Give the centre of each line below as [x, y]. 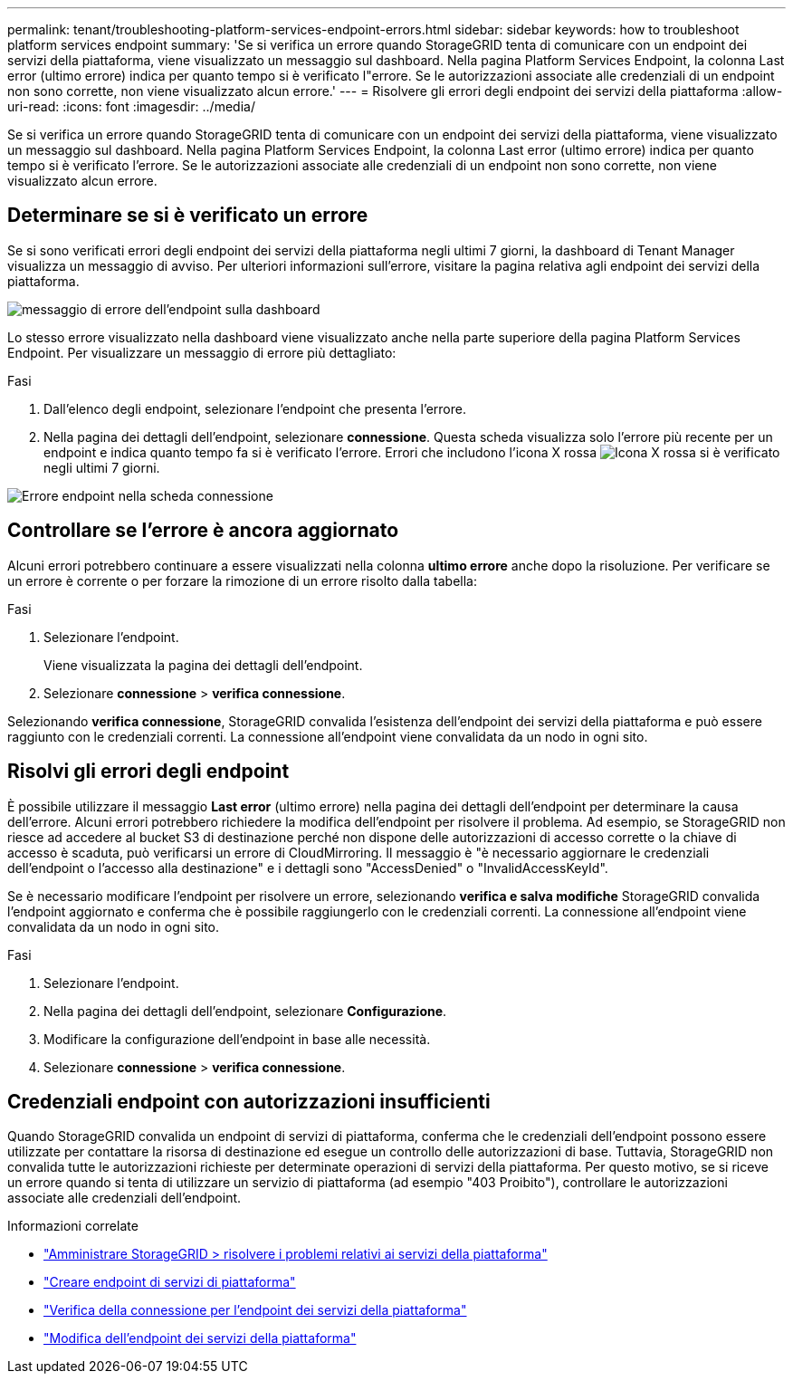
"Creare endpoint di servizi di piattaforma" [170, 1282]
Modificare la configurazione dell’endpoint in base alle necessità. [237, 1039]
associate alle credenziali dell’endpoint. [124, 1198]
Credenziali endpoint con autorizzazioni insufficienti [249, 1101]
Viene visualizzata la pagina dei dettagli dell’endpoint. [203, 665]
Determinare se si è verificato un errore [188, 216]
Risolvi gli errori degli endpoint [148, 772]
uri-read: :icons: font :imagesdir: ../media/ [131, 106]
